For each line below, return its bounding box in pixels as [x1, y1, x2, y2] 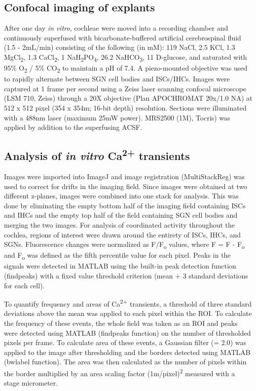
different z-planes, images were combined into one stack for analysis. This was [4, 191, 239, 201]
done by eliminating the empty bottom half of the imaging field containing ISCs [4, 200, 246, 210]
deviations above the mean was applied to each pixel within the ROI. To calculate [4, 308, 252, 318]
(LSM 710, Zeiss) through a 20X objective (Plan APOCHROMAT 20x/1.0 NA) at [4, 93, 253, 103]
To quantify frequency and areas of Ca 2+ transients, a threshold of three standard [4, 297, 252, 309]
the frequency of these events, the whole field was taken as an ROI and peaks [4, 318, 238, 328]
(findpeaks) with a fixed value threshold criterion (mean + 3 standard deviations [4, 271, 248, 280]
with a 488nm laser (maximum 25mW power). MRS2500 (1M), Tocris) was [4, 112, 230, 122]
